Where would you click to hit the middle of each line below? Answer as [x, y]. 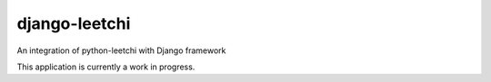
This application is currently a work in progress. [106, 67]
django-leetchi [74, 23]
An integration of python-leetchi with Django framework [121, 50]
